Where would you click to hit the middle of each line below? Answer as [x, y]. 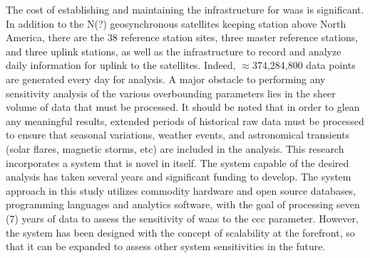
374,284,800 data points [304, 65]
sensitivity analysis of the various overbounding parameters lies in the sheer [171, 93]
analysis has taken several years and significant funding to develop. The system [179, 177]
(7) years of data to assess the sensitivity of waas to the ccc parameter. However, [182, 218]
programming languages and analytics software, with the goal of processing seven [183, 204]
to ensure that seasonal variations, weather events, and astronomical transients [178, 135]
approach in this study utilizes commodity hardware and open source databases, [181, 190]
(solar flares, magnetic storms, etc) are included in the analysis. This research [175, 148]
